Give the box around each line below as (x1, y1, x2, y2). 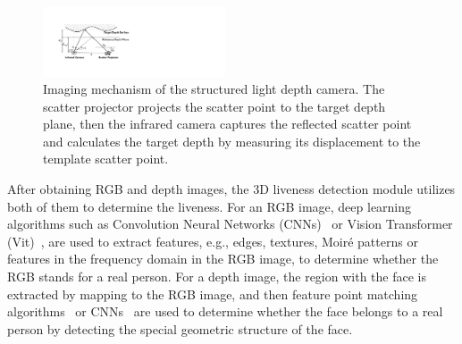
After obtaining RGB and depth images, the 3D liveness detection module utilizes (7, 180, 456, 198)
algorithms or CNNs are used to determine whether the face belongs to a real (7, 302, 443, 321)
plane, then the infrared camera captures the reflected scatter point (43, 114, 412, 133)
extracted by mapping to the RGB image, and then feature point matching (7, 284, 418, 303)
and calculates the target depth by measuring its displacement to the (43, 131, 421, 150)
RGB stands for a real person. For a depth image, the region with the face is (7, 267, 426, 286)
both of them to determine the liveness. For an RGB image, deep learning (7, 197, 412, 215)
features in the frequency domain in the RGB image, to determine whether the (7, 249, 439, 268)
